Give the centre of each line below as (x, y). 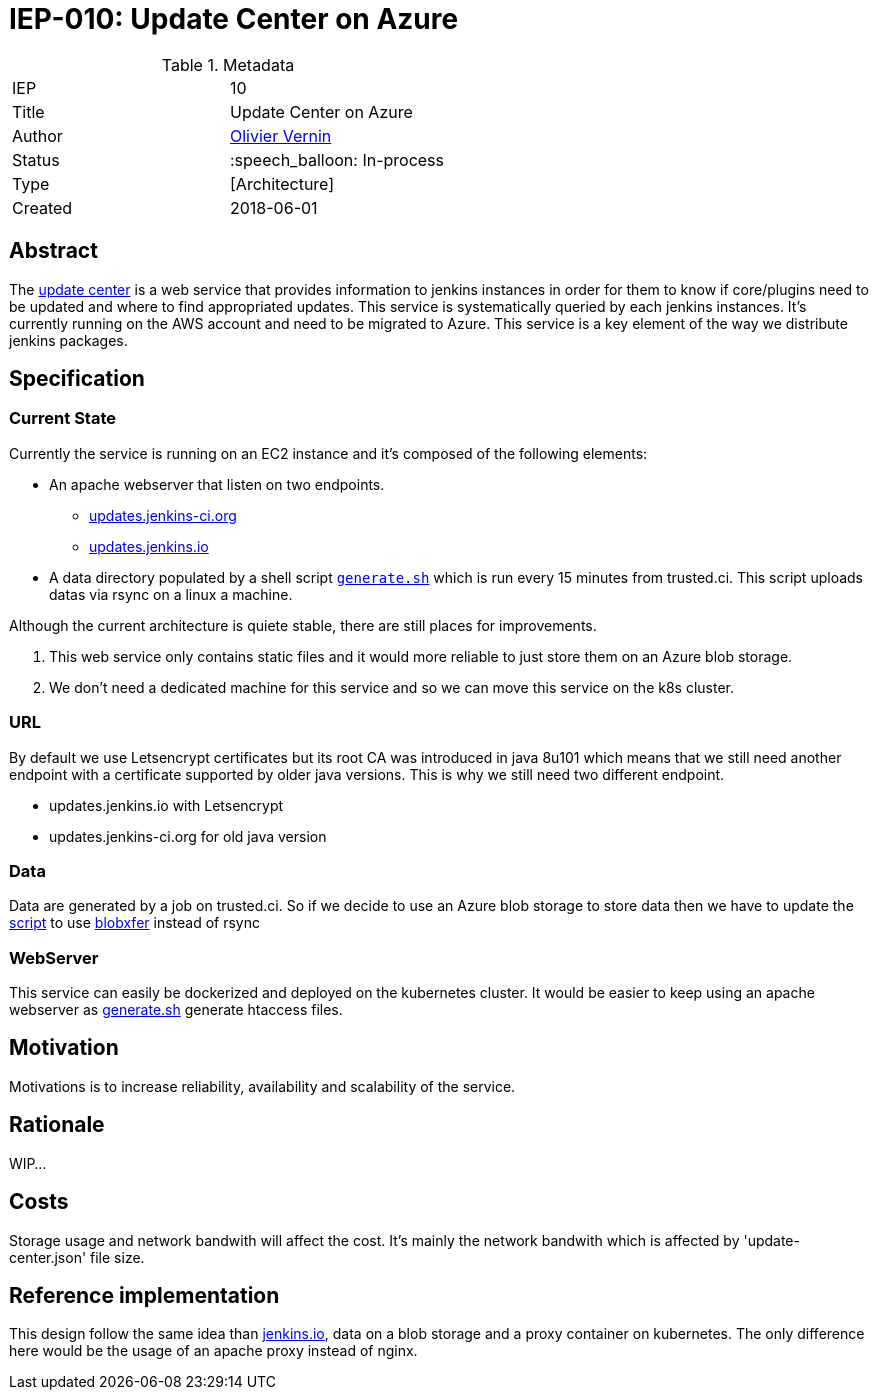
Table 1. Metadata (228, 64)
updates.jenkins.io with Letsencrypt (166, 805)
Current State (62, 418)
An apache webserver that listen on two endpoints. (217, 484)
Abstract (53, 251)
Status (36, 159)
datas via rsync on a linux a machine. (171, 594)
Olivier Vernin (281, 135)
